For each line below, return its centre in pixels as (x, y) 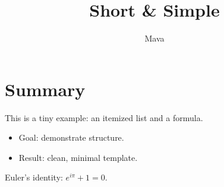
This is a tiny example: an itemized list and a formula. (104, 117)
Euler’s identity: (34, 177)
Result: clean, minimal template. (78, 157)
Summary (45, 89)
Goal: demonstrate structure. (71, 137)
